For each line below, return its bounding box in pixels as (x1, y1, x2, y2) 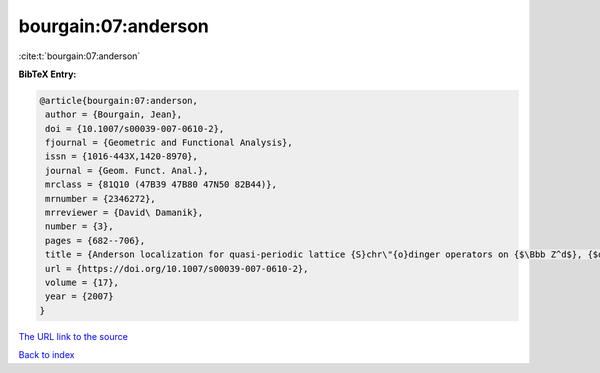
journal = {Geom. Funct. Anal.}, (45, 165, 209, 176)
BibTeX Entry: (18, 68, 77, 80)
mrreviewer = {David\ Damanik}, (45, 207, 204, 219)
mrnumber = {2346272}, (45, 193, 157, 204)
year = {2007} (45, 291, 114, 302)
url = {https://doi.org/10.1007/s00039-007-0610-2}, (45, 263, 309, 274)
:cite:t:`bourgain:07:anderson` (18, 50, 141, 62)
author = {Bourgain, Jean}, (45, 109, 183, 120)
